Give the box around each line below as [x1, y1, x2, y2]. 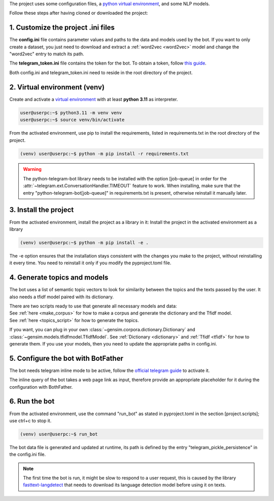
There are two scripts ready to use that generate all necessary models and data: [9, 303, 177, 309]
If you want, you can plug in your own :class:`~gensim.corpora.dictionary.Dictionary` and [9, 327, 195, 333]
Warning [23, 166, 42, 172]
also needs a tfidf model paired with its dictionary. [9, 294, 114, 300]
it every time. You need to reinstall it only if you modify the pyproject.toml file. [9, 260, 172, 266]
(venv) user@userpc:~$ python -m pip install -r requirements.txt [20, 150, 189, 156]
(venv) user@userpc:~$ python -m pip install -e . [20, 239, 149, 245]
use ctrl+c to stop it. [9, 417, 52, 424]
